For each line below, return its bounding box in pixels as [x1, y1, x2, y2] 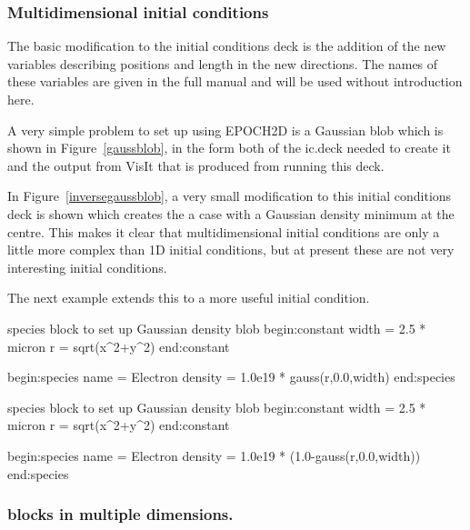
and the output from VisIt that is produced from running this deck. [7, 155, 385, 175]
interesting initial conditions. [7, 257, 167, 276]
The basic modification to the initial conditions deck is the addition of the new [7, 36, 446, 55]
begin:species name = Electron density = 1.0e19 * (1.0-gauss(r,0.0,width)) [7, 445, 421, 465]
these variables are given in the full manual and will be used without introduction [7, 72, 463, 91]
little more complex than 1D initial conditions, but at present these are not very [7, 240, 455, 259]
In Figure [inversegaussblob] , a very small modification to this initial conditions [7, 186, 452, 205]
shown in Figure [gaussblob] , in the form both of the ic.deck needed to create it [7, 138, 451, 157]
